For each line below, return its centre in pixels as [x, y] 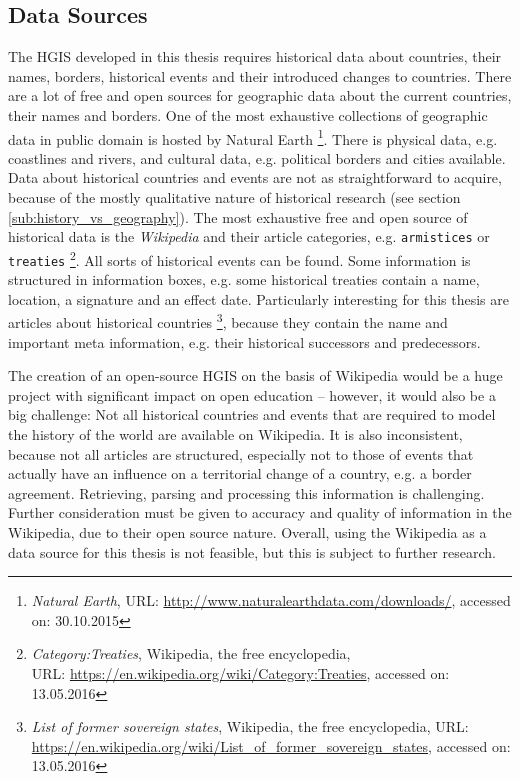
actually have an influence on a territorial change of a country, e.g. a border [240, 473]
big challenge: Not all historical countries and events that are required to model [252, 414]
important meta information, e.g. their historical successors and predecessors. [244, 341]
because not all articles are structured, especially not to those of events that [241, 453]
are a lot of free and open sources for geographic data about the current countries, [260, 95]
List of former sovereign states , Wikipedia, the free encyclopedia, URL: [250, 726]
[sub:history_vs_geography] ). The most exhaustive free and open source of [238, 216]
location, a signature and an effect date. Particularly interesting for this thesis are [258, 298]
